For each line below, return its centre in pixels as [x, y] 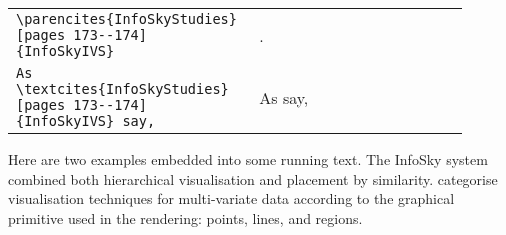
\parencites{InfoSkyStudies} [126, 19]
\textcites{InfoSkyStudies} [122, 89]
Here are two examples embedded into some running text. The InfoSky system [248, 159]
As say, [284, 97]
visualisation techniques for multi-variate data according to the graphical [231, 198]
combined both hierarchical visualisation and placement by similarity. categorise [253, 178]
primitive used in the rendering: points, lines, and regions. [185, 217]
